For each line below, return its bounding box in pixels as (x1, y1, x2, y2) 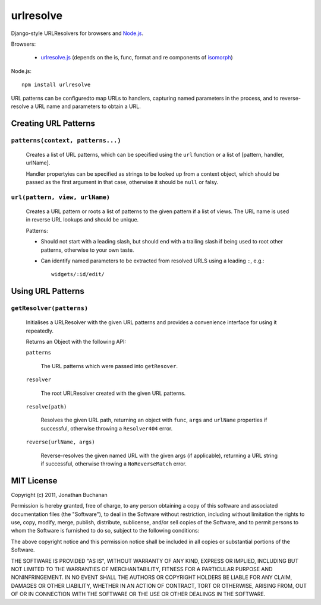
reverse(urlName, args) (26, 439, 95, 445)
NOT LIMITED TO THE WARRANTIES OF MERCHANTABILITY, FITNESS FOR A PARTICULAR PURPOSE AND (11, 566, 273, 573)
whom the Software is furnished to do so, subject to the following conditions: (11, 527, 200, 534)
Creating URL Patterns (11, 118, 95, 128)
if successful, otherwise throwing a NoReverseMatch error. (40, 460, 187, 467)
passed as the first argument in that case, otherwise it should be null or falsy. (26, 179, 219, 186)
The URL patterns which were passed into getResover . (40, 362, 178, 369)
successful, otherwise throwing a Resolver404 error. (40, 425, 173, 432)
